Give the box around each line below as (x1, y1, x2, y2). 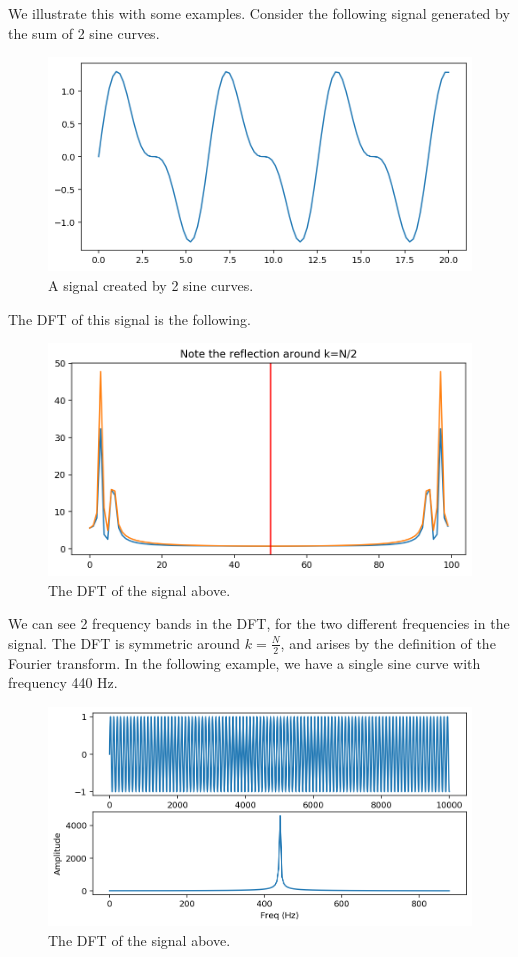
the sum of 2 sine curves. (8, 22, 160, 43)
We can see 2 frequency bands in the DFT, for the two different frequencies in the (8, 613, 510, 634)
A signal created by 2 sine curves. (48, 274, 254, 295)
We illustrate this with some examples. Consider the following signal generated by (8, 3, 510, 23)
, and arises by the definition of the (280, 632, 496, 653)
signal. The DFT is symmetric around (8, 632, 241, 653)
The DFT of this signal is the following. (8, 308, 251, 329)
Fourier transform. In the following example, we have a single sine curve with (8, 652, 481, 673)
